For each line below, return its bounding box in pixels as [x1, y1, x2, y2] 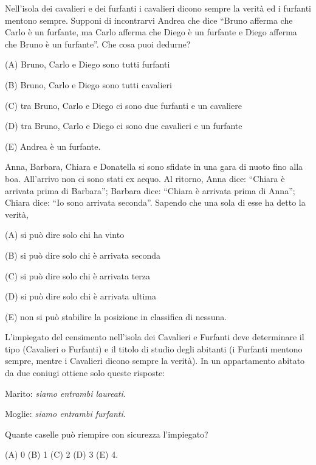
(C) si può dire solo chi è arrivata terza [5, 269, 151, 282]
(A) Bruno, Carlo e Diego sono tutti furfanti [5, 58, 170, 71]
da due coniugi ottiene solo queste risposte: [5, 366, 165, 379]
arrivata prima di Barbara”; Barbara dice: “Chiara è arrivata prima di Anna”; [5, 184, 295, 197]
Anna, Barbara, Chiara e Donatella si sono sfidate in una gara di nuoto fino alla [5, 160, 303, 173]
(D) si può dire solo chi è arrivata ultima [5, 290, 156, 302]
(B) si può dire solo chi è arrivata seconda [5, 248, 161, 261]
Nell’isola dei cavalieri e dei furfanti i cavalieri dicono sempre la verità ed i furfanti [5, 2, 311, 14]
